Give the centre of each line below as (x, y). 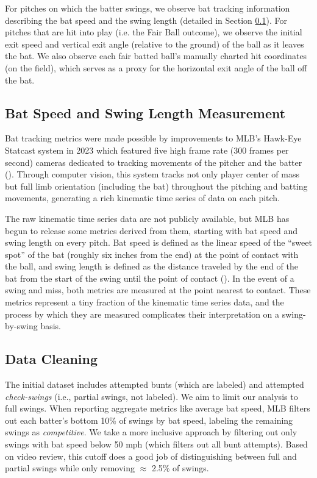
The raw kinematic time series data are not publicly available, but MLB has (147, 218)
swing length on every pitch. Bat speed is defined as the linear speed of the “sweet (158, 242)
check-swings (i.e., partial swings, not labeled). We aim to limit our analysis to (151, 396)
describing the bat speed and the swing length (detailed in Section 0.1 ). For (146, 20)
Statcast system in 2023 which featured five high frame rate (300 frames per (147, 150)
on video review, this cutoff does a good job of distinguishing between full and (151, 456)
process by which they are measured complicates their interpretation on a (142, 314)
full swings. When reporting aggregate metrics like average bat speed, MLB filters (158, 408)
